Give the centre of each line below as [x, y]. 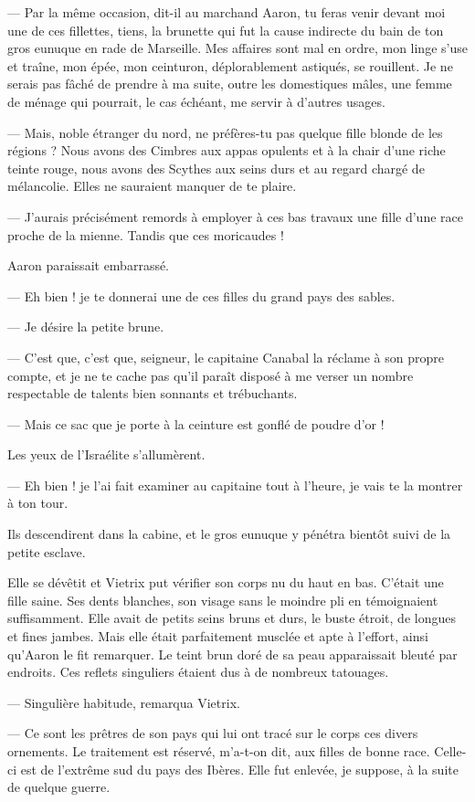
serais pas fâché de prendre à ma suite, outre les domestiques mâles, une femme [230, 84]
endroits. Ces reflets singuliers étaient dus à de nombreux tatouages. [198, 672]
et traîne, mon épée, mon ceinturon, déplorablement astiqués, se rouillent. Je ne [230, 65]
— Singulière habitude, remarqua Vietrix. [124, 702]
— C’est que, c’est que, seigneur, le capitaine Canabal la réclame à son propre [226, 357]
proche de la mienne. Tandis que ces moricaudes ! [146, 234]
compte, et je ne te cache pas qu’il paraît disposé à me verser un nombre [211, 375]
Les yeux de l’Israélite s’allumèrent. [106, 454]
